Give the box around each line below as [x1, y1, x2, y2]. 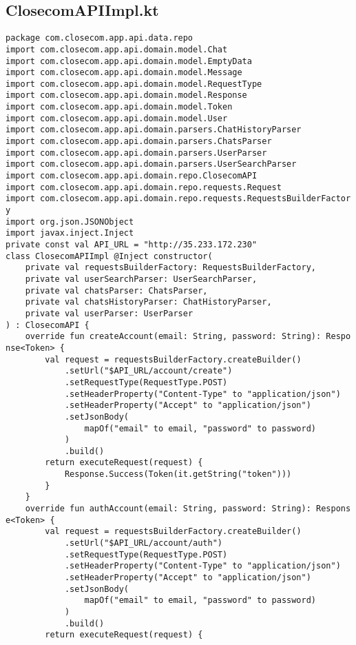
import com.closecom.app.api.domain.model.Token [6, 102, 233, 112]
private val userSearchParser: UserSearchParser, [25, 274, 258, 284]
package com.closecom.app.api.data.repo [6, 33, 193, 43]
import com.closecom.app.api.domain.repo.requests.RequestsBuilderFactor [6, 194, 351, 204]
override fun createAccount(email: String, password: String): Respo [25, 331, 351, 342]
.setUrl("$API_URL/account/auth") [64, 538, 222, 549]
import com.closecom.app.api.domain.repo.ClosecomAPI [6, 171, 258, 181]
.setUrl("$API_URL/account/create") [64, 366, 233, 376]
